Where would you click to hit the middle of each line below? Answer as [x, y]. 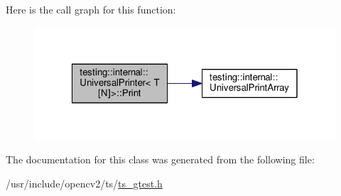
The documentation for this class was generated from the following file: [160, 159]
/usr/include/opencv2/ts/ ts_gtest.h [84, 183]
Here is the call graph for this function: [91, 9]
